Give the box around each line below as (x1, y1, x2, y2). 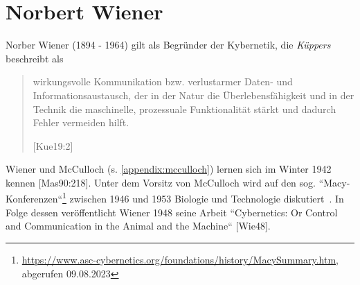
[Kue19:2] (33, 138, 73, 153)
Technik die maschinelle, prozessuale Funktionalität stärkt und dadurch (33, 101, 336, 116)
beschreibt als (6, 51, 64, 65)
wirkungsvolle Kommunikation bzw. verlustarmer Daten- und (33, 74, 293, 89)
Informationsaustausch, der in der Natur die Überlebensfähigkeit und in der (33, 87, 354, 102)
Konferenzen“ (6, 191, 63, 206)
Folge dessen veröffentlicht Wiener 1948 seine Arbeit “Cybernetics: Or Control (6, 205, 338, 219)
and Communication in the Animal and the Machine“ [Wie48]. (6, 218, 271, 233)
